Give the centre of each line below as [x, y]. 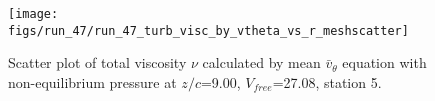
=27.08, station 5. [327, 81]
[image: [33, 14]
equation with [384, 62]
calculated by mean [261, 62]
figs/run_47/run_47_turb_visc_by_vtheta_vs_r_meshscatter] [208, 30]
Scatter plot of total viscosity [97, 62]
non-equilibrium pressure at [92, 81]
